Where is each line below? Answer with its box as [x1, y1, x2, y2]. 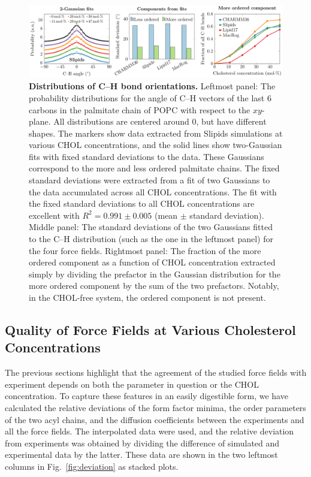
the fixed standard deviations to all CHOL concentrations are [29, 197, 255, 210]
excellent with [29, 209, 80, 221]
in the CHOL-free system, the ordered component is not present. [29, 291, 266, 304]
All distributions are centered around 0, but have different [53, 115, 267, 128]
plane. [29, 115, 51, 128]
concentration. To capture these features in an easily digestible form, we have [5, 390, 288, 402]
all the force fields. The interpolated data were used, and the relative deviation [5, 425, 294, 437]
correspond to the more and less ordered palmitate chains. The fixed [29, 162, 280, 174]
